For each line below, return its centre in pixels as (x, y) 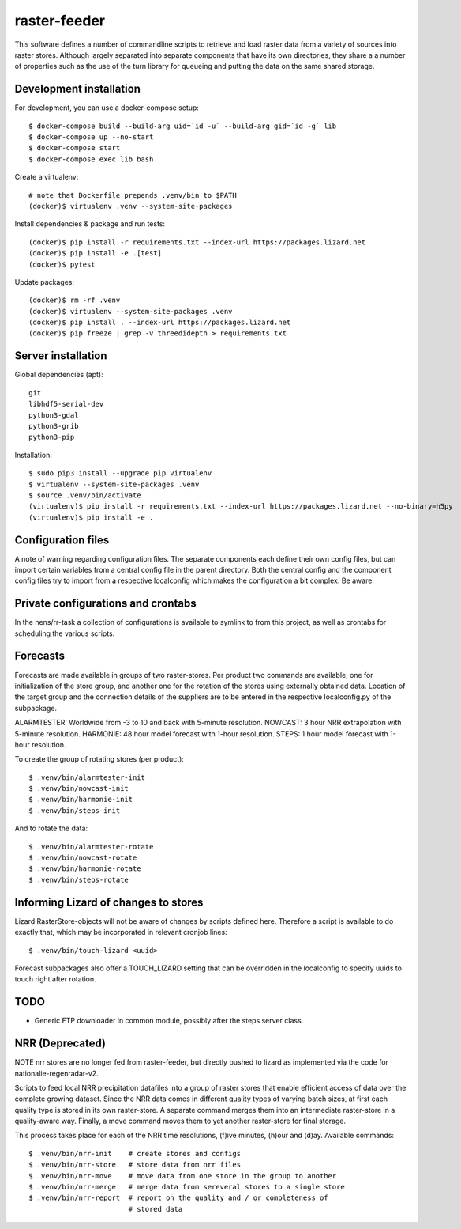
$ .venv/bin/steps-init (75, 810)
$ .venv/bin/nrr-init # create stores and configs (135, 1153)
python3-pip (52, 437)
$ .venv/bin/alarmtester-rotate (91, 847)
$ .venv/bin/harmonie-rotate (85, 869)
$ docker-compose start (75, 148)
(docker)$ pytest (62, 264)
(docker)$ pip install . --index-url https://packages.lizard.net (160, 323)
